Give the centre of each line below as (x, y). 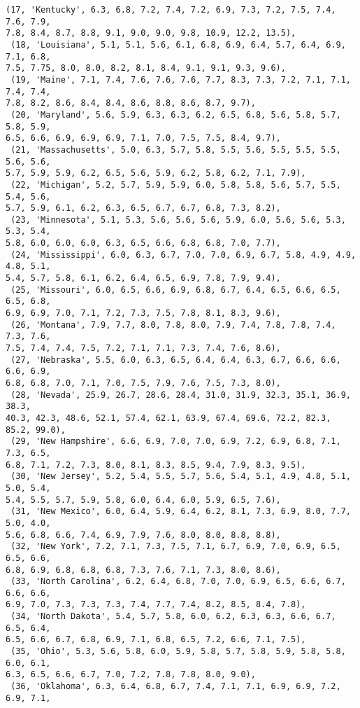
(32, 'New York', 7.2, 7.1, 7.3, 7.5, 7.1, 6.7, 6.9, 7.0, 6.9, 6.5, (176, 547)
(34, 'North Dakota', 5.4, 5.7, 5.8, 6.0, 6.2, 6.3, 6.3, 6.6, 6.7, (173, 617)
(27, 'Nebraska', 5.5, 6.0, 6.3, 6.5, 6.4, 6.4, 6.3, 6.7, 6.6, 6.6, (176, 360)
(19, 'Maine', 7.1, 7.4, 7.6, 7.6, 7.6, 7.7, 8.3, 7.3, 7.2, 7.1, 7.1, (181, 79)
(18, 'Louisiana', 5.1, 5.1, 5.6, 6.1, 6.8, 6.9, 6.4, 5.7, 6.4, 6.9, (178, 44)
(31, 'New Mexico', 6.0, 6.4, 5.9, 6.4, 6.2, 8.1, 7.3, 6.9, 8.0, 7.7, (181, 512)
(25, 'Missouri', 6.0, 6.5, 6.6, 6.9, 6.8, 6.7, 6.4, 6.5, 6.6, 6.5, (176, 290)
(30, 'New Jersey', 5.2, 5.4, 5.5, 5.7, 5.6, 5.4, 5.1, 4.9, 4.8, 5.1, (181, 477)
